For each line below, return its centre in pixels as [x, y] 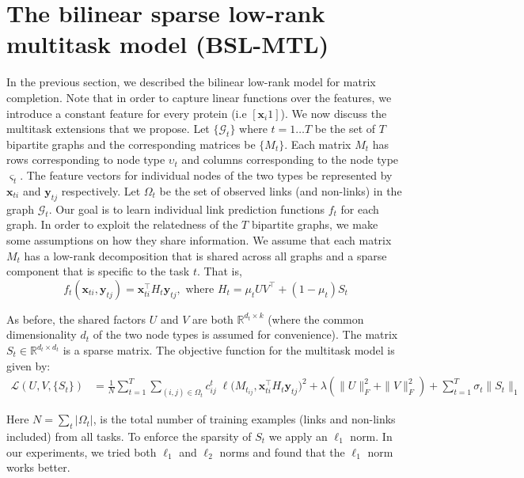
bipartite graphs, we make [315, 224]
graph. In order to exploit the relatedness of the [122, 224]
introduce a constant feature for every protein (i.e [127, 113]
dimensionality [42, 334]
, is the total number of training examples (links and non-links [244, 419]
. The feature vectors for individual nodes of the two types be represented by [206, 175]
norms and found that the [282, 451]
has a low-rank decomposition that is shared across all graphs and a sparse [205, 255]
